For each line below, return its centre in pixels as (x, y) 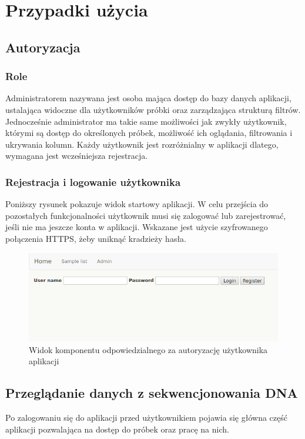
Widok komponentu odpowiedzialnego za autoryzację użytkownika (148, 349)
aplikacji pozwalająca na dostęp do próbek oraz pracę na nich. (117, 429)
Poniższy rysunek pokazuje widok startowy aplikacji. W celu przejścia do (137, 204)
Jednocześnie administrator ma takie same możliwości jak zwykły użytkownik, (146, 121)
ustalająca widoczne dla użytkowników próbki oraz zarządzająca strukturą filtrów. (153, 109)
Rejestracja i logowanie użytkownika (93, 182)
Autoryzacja (43, 47)
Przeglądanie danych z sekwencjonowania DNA (152, 393)
